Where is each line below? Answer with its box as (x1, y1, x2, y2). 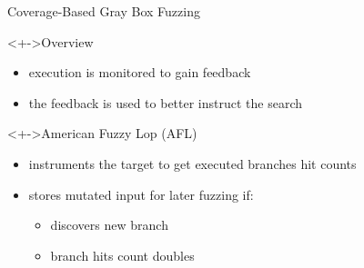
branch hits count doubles (50, 245, 195, 264)
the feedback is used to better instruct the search (28, 93, 303, 112)
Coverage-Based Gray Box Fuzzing (7, 2, 200, 20)
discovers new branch (50, 215, 168, 234)
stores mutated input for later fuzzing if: (28, 184, 254, 203)
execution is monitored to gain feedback (28, 63, 251, 82)
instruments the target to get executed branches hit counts (28, 154, 357, 173)
